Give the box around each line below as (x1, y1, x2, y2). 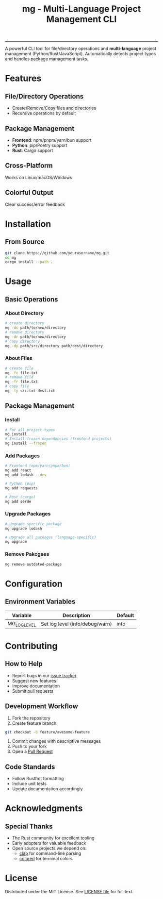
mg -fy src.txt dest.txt (5, 388, 55, 394)
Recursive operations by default (12, 110, 76, 116)
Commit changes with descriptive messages (12, 738, 101, 744)
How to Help (5, 660, 43, 668)
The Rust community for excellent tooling (12, 835, 95, 841)
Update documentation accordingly (12, 786, 83, 792)
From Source (5, 238, 45, 246)
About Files (5, 355, 33, 362)
